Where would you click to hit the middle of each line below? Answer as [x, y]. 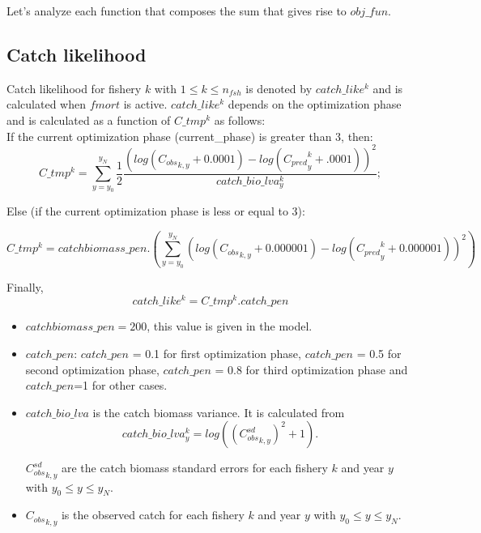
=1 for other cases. [121, 385]
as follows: [240, 119]
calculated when [46, 104]
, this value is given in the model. [230, 326]
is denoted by [279, 88]
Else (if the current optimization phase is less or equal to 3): [156, 211]
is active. [145, 104]
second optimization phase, [92, 369]
